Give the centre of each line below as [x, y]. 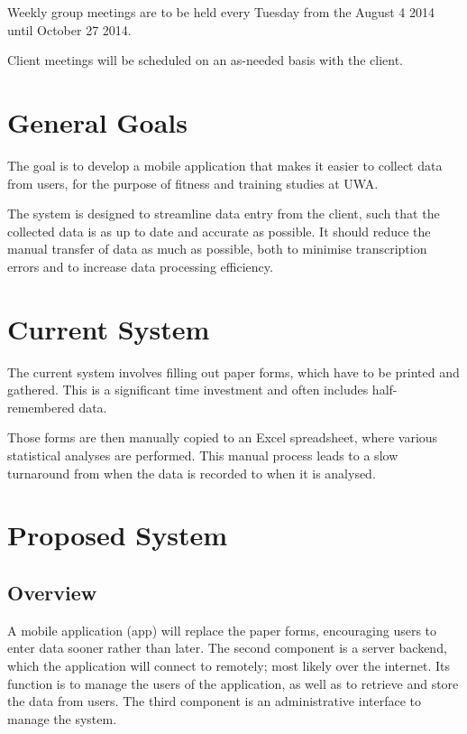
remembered [41, 407]
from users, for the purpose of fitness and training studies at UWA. [193, 183]
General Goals [98, 121]
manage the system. [62, 718]
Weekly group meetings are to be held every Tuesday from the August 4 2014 [221, 12]
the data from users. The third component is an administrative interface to [215, 701]
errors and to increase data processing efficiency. [140, 266]
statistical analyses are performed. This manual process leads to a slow [203, 455]
